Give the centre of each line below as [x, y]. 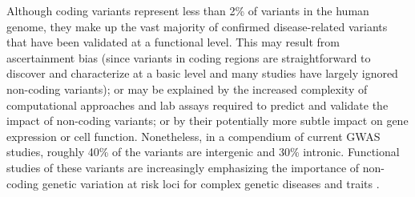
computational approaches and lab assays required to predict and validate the [197, 105]
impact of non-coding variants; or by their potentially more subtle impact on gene [207, 121]
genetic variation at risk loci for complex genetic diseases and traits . [211, 183]
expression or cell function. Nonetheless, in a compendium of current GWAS [193, 136]
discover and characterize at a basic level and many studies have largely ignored [202, 73]
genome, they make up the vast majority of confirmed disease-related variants [197, 26]
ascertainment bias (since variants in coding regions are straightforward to [189, 57]
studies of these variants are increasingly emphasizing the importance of [183, 167]
